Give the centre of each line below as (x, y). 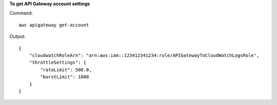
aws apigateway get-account (54, 25)
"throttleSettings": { (58, 62)
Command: (21, 13)
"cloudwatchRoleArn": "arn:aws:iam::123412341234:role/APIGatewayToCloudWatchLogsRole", (144, 55)
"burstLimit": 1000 (65, 77)
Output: (17, 36)
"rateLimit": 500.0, (66, 70)
